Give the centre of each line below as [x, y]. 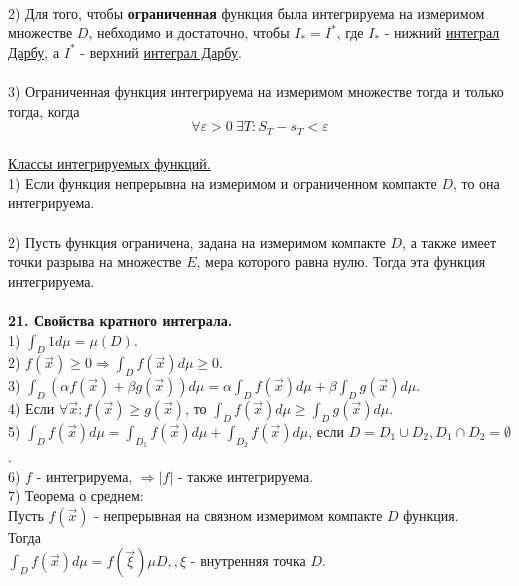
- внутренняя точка [248, 560]
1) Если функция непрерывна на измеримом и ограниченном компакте [222, 182]
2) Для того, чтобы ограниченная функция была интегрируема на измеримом [246, 12]
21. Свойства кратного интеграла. [120, 319]
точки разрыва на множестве [95, 261]
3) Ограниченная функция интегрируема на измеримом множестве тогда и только [256, 90]
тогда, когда [44, 110]
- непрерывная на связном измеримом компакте [238, 514]
